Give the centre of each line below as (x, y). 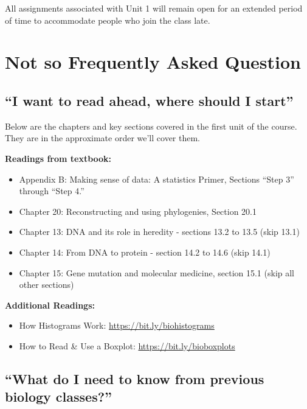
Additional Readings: (50, 305)
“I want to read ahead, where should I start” (149, 100)
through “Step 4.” (52, 191)
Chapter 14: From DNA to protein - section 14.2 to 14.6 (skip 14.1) (145, 252)
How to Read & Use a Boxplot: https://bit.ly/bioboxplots (127, 345)
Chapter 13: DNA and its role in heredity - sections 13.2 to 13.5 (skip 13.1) (159, 232)
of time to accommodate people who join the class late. (108, 20)
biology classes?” (59, 397)
